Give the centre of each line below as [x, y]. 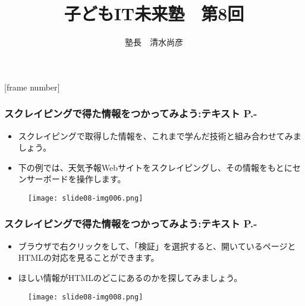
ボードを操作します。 [84, 179]
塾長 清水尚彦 [154, 42]
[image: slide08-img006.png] [86, 198]
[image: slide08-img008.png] [86, 297]
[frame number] [32, 87]
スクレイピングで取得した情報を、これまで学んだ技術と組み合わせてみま [160, 135]
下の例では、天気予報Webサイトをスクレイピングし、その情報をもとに [155, 167]
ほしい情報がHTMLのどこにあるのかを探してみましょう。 [130, 277]
